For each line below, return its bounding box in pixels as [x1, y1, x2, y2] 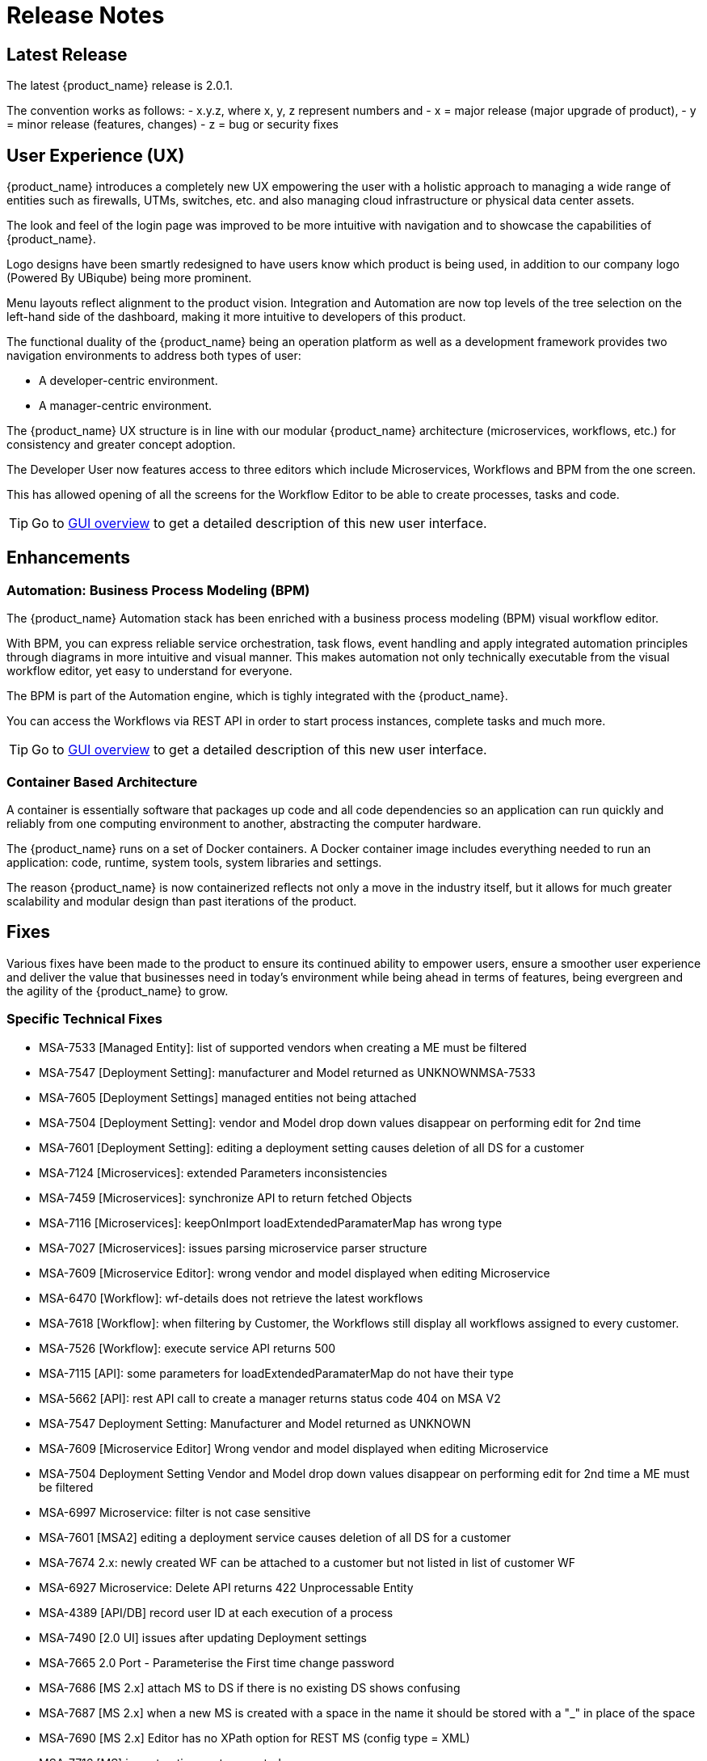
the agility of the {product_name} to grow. [6, 983, 229, 998]
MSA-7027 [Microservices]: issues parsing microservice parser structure [39, 1240, 427, 1255]
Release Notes [6, 2, 165, 29]
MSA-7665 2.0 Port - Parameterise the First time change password [39, 1655, 394, 1670]
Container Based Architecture [6, 773, 198, 790]
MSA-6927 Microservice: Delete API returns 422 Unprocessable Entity [39, 1580, 414, 1594]
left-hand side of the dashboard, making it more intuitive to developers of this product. [6, 310, 466, 324]
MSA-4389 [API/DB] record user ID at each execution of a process [39, 1605, 393, 1620]
